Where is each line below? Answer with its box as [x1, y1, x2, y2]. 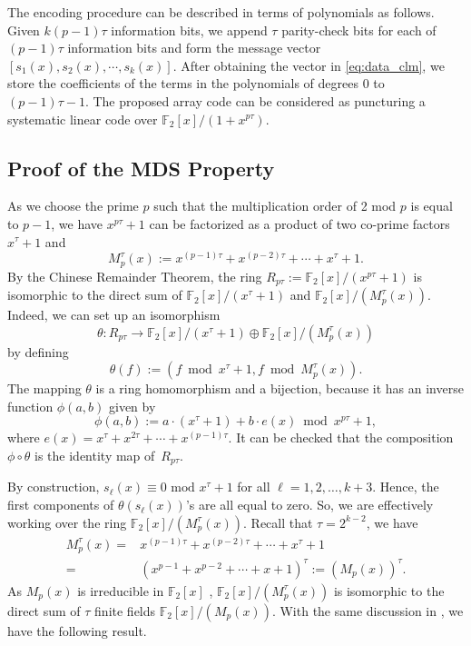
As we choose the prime [7, 196, 139, 215]
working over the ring [7, 512, 127, 532]
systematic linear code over [7, 109, 158, 128]
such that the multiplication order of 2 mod [153, 196, 397, 215]
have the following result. [7, 621, 147, 640]
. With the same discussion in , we [271, 601, 464, 620]
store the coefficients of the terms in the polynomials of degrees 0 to [7, 74, 385, 93]
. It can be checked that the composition [228, 428, 454, 447]
